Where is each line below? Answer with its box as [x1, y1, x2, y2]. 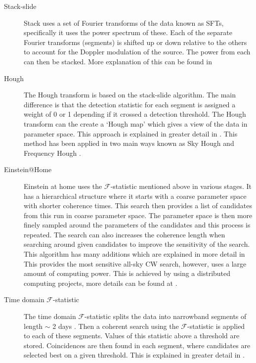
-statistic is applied [187, 320, 245, 331]
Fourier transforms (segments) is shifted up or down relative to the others [24, 37, 247, 47]
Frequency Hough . [24, 147, 81, 158]
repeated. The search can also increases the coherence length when [24, 229, 225, 239]
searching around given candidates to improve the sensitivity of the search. [24, 239, 250, 249]
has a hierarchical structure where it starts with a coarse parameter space [24, 190, 247, 201]
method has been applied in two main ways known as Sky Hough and [24, 138, 234, 148]
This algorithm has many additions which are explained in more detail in [24, 249, 245, 259]
